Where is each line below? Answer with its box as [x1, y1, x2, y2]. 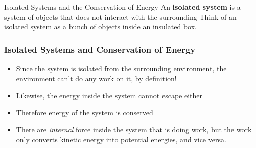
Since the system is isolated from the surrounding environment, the [16, 63, 227, 73]
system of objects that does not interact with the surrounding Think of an [4, 11, 237, 22]
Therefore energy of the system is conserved [16, 107, 153, 117]
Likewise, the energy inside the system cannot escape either [16, 90, 203, 101]
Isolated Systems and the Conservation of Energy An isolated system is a [4, 2, 241, 12]
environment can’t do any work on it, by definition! [16, 73, 177, 83]
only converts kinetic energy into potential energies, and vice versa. [16, 134, 226, 144]
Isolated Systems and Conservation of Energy [4, 43, 196, 55]
